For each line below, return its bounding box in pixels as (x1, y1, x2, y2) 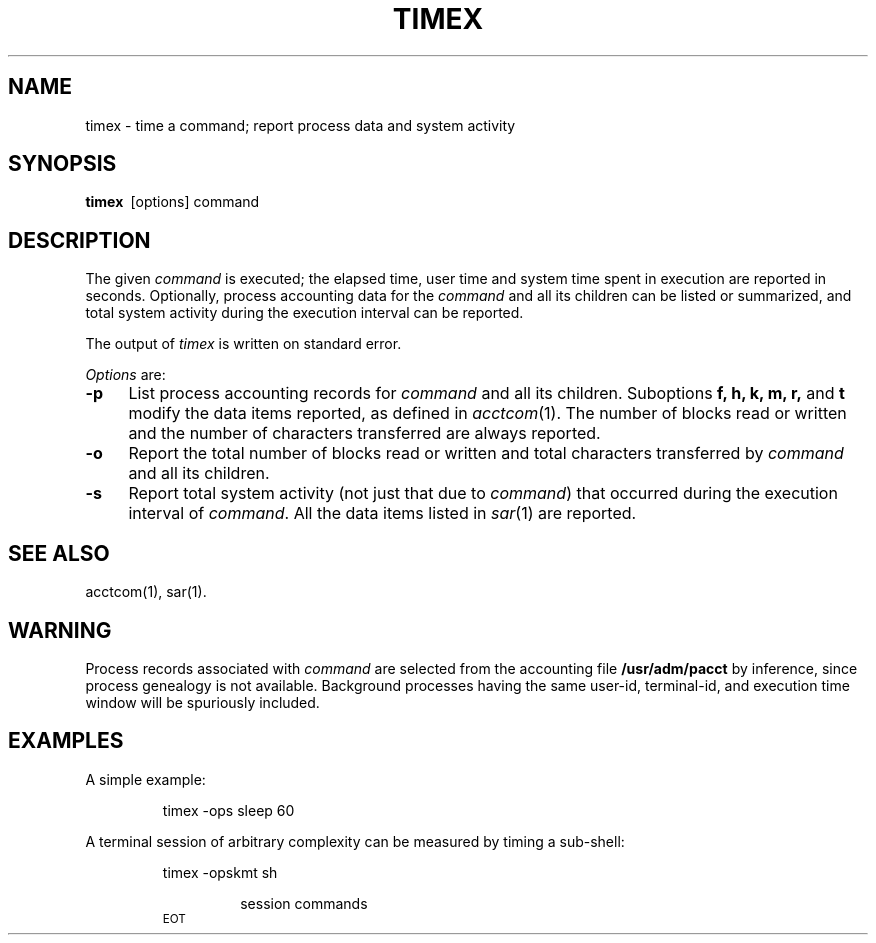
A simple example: (85, 770, 206, 788)
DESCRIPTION (8, 227, 151, 253)
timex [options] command (85, 193, 260, 211)
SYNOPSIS (8, 151, 117, 177)
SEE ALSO (8, 540, 110, 566)
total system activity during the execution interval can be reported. (85, 304, 524, 322)
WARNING (8, 617, 112, 643)
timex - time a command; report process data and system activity (85, 116, 516, 134)
